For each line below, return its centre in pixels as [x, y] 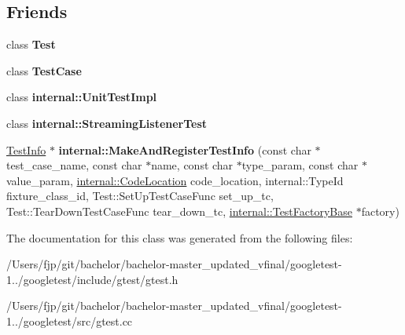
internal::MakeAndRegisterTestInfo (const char [185, 149]
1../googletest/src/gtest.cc [70, 320]
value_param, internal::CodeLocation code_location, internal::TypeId [175, 180]
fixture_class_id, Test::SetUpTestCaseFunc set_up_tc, [140, 196]
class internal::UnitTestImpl [82, 97]
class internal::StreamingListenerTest [107, 123]
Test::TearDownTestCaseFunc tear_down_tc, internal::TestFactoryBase [179, 211]
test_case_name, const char [74, 165]
